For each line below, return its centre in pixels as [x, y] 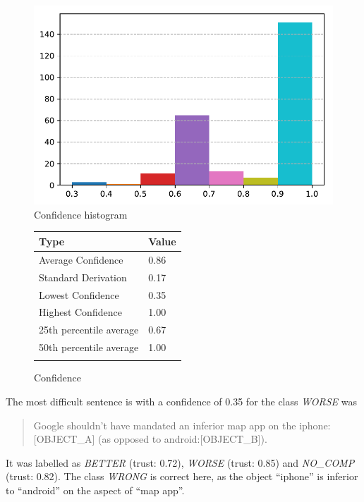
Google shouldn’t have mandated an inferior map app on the [165, 425]
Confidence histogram [81, 214]
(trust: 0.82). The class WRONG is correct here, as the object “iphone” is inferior [182, 476]
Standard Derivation [83, 277]
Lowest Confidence [79, 294]
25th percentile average [89, 330]
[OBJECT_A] [64, 439]
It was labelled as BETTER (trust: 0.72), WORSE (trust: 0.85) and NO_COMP [180, 462]
